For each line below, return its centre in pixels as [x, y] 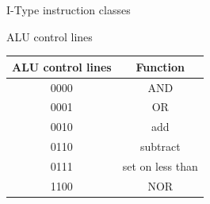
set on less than [160, 166]
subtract [160, 146]
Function [160, 66]
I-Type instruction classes [69, 10]
